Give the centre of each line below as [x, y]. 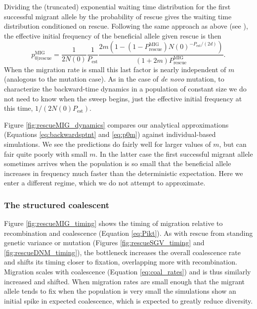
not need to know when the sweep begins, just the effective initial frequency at [123, 98]
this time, [19, 108]
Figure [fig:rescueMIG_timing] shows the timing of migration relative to [113, 223]
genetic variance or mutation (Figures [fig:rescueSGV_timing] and [104, 243]
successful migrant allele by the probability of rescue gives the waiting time [118, 16]
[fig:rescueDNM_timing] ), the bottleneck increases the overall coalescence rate [122, 252]
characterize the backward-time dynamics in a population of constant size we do [125, 88]
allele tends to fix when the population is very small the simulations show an [120, 291]
